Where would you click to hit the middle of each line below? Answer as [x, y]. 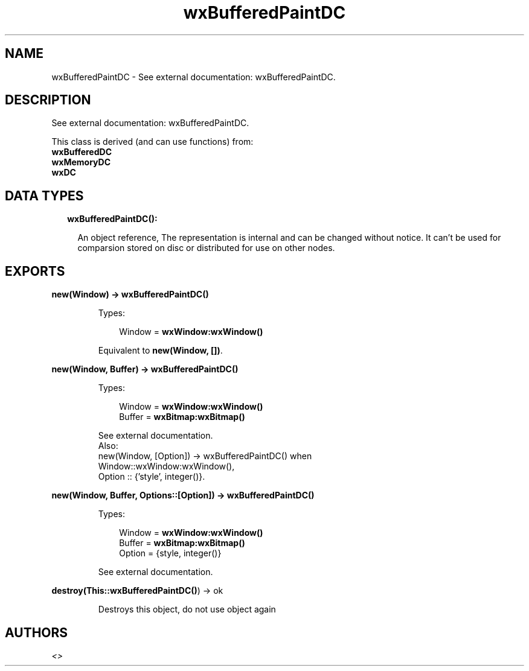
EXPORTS [35, 271]
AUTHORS [37, 632]
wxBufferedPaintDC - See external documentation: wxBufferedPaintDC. [194, 77]
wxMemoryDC [81, 162]
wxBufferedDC [82, 152]
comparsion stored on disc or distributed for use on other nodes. [206, 248]
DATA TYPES [44, 196]
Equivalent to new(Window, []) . [160, 351]
